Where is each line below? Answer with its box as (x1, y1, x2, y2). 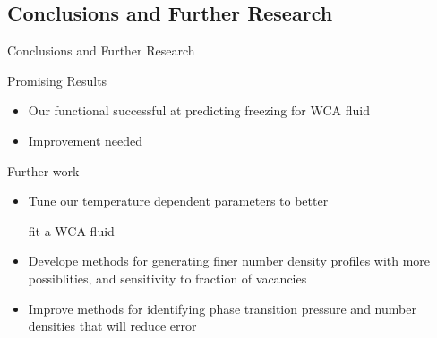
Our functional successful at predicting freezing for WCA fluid (28, 101, 370, 120)
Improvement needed (28, 131, 142, 149)
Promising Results (7, 71, 107, 89)
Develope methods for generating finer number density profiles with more (28, 251, 431, 270)
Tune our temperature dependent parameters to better (28, 191, 329, 210)
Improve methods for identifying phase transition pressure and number (28, 299, 416, 317)
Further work (7, 161, 80, 180)
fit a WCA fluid (28, 221, 115, 240)
